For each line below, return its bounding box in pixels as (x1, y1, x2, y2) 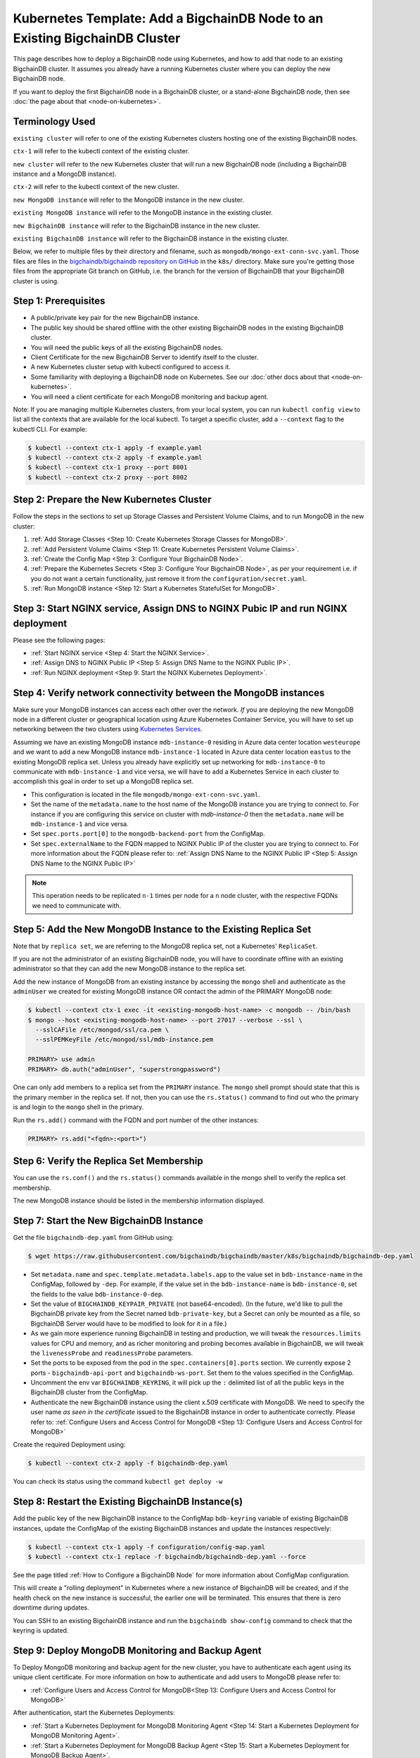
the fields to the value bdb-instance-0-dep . (30, 1290, 164, 1298)
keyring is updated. (13, 1627, 69, 1635)
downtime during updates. (13, 1603, 89, 1612)
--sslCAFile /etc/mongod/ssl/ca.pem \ (35, 1025, 169, 1034)
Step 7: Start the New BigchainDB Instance (13, 1214, 204, 1226)
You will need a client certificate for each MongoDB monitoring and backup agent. (30, 392, 269, 401)
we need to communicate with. (32, 901, 122, 910)
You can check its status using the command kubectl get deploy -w (13, 1477, 223, 1486)
